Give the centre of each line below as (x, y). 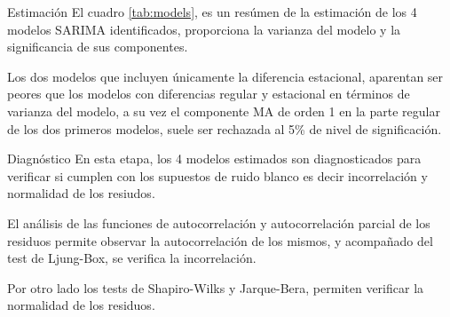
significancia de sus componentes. (98, 47)
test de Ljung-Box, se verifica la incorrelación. (132, 258)
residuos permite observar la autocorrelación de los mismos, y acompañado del (220, 240)
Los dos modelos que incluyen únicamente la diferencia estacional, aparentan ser (225, 76)
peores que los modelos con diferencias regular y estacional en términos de (209, 94)
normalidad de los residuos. (81, 305)
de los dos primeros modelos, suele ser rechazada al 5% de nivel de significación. (225, 128)
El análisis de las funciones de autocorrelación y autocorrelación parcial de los (219, 222)
